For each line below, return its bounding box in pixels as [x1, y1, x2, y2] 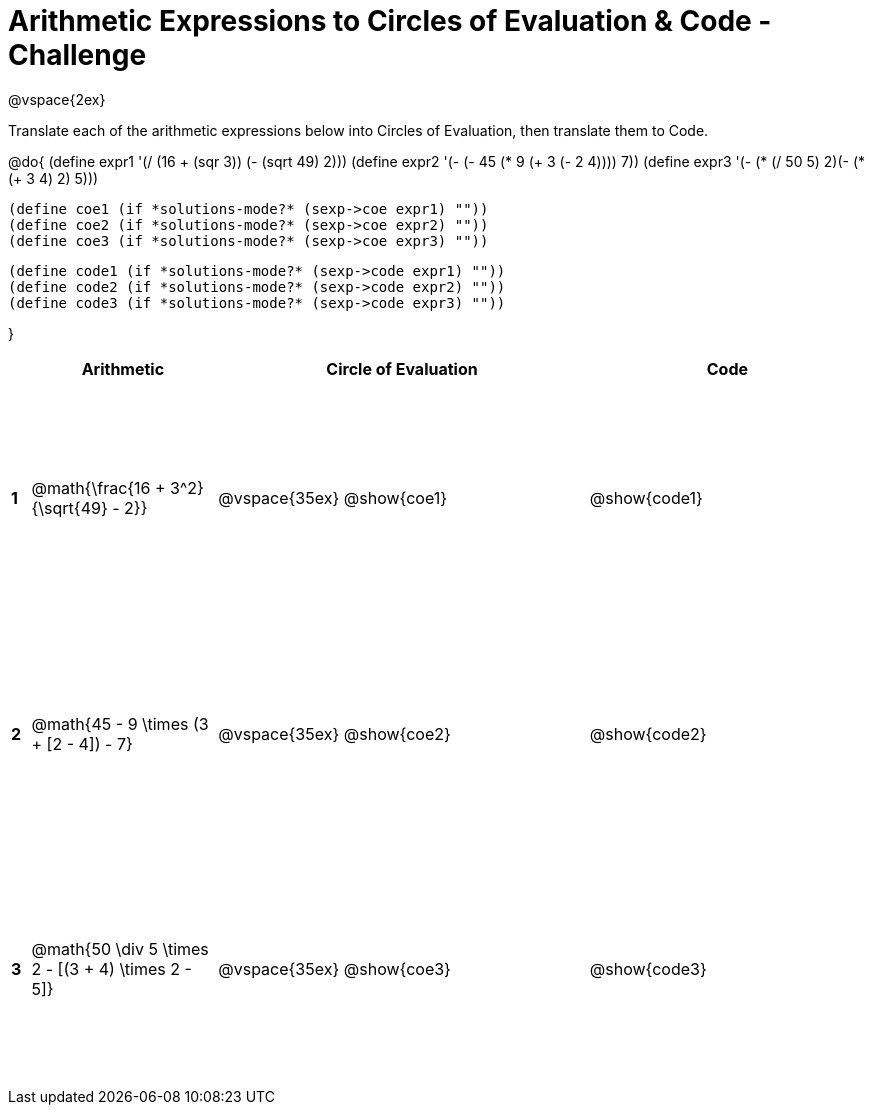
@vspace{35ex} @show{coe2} [218, 723, 451, 744]
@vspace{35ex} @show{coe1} [218, 488, 448, 509]
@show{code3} [589, 959, 707, 980]
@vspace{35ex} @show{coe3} [218, 959, 451, 980]
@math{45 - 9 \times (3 [31, 713, 209, 734]
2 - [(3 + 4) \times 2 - [31, 959, 192, 980]
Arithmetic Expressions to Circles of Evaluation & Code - [8, 4, 772, 38]
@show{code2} [589, 723, 707, 744]
